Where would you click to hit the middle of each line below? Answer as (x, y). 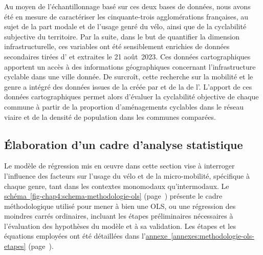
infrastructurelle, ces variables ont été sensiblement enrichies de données (117, 46)
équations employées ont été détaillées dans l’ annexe (86, 236)
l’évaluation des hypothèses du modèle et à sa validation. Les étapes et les (120, 226)
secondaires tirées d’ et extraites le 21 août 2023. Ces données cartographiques (127, 56)
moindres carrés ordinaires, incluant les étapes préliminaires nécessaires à (119, 216)
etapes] (15, 246)
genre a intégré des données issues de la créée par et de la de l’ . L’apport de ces (128, 86)
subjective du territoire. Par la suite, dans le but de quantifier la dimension (122, 36)
